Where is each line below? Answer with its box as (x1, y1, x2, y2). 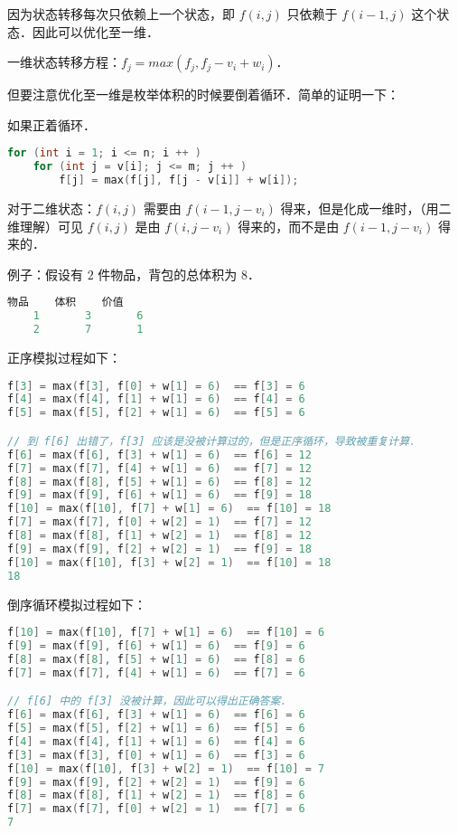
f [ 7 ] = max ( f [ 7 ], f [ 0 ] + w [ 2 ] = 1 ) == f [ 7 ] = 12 (7, 516, 312, 529)
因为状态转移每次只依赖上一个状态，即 (7, 5, 235, 23)
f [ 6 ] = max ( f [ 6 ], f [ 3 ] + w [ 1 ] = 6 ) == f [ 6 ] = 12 (7, 448, 312, 461)
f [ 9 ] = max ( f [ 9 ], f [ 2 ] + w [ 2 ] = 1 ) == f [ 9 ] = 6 (7, 775, 305, 789)
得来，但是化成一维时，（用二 (280, 199, 452, 217)
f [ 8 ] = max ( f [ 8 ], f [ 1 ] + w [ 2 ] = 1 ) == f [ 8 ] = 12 (7, 529, 312, 542)
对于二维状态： (7, 199, 96, 217)
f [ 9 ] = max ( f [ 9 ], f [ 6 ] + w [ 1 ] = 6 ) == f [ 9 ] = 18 (7, 488, 312, 502)
